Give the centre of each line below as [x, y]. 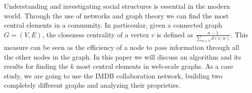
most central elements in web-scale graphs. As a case [155, 66]
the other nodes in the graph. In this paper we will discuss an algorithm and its [123, 56]
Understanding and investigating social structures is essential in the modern [117, 6]
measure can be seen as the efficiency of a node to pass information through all [122, 47]
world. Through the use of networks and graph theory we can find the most [117, 15]
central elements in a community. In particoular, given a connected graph [113, 25]
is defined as [175, 34]
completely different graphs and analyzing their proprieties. [92, 85]
